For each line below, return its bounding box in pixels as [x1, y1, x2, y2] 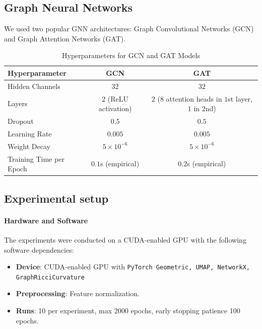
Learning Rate [8, 128, 52, 138]
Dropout [8, 116, 34, 126]
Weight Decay [8, 140, 50, 151]
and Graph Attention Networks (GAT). [4, 33, 126, 43]
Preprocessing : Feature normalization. [16, 288, 140, 299]
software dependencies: [4, 244, 74, 255]
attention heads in [166, 93, 222, 104]
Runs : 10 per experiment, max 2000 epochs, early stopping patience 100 [16, 305, 240, 315]
